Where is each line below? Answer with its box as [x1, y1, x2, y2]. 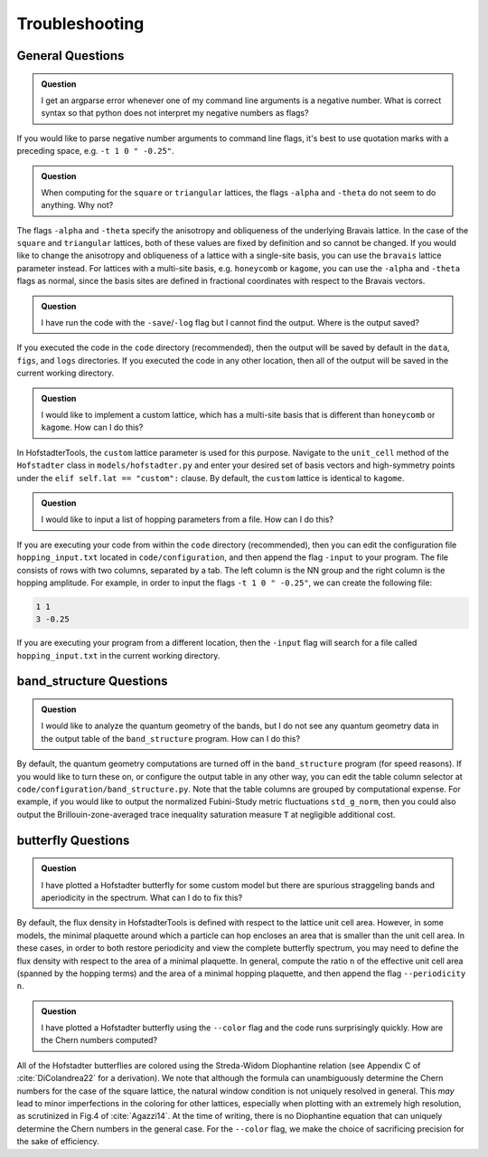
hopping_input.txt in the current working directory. [16, 650, 221, 660]
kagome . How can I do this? [41, 422, 144, 433]
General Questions [16, 48, 125, 63]
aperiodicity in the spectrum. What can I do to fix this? [41, 892, 243, 903]
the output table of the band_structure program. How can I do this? [41, 733, 301, 744]
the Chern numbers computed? [41, 1035, 158, 1046]
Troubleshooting [16, 14, 145, 33]
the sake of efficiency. [16, 1136, 99, 1147]
